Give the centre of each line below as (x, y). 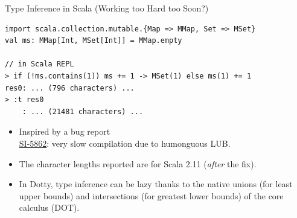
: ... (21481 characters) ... (83, 111)
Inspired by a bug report (65, 131)
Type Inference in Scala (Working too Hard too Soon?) (107, 8)
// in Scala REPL (40, 64)
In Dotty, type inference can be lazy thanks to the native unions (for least (156, 184)
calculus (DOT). (49, 207)
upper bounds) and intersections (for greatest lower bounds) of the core (151, 195)
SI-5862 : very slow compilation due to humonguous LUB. (125, 143)
